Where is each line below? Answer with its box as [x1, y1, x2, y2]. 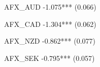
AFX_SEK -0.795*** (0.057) [4, 52, 95, 63]
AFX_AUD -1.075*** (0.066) [4, 2, 96, 12]
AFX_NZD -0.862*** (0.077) [4, 36, 96, 46]
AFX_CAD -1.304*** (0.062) [4, 18, 96, 29]
